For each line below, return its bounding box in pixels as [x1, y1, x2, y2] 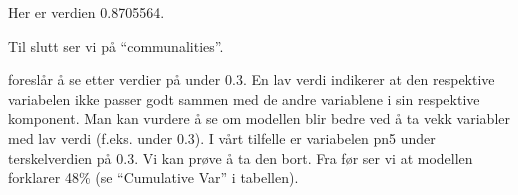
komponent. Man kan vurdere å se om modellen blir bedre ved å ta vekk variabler [8, 108, 510, 129]
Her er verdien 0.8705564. [8, 2, 165, 22]
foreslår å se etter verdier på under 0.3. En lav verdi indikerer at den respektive [8, 69, 495, 90]
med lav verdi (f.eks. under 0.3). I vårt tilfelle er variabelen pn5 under [8, 127, 436, 148]
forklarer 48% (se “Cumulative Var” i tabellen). [8, 167, 299, 188]
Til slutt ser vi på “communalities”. [8, 35, 224, 56]
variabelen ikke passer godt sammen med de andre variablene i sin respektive [8, 88, 480, 109]
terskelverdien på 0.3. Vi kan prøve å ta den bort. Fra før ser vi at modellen [8, 147, 473, 168]
